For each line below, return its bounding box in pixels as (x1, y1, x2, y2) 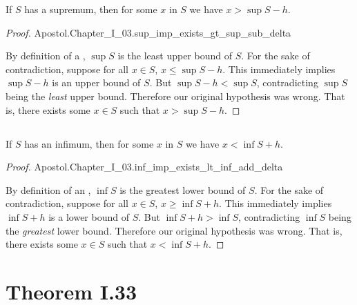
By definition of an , (6, 182, 91, 197)
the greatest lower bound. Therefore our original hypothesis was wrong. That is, (6, 223, 342, 237)
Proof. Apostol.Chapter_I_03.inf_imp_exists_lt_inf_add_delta (6, 159, 283, 174)
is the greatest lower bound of (119, 182, 246, 197)
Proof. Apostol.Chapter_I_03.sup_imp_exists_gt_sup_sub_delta (6, 25, 291, 39)
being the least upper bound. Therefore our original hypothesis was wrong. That (6, 88, 345, 103)
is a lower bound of (48, 209, 129, 224)
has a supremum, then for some (24, 2, 157, 16)
